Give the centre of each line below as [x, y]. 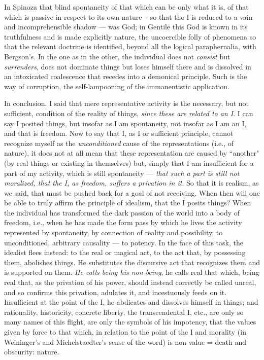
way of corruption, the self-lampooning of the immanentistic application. [117, 86]
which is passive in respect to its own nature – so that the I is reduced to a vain [128, 16]
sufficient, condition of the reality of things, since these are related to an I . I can [129, 113]
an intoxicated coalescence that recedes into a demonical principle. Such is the [126, 76]
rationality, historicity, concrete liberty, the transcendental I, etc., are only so [124, 312]
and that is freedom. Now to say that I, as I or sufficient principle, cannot [119, 133]
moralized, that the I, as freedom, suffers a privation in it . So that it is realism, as [131, 183]
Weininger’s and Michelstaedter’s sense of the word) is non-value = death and [125, 341]
